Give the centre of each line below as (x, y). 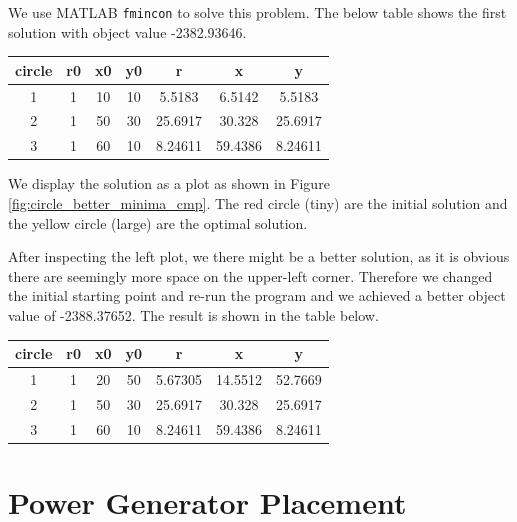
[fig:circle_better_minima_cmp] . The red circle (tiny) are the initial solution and (258, 202)
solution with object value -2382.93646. (127, 31)
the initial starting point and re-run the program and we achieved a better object (257, 295)
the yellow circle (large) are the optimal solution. (158, 222)
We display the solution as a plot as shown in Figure (169, 183)
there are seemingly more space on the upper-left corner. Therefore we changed (250, 275)
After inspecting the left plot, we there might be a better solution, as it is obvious (259, 256)
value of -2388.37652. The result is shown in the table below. (193, 314)
